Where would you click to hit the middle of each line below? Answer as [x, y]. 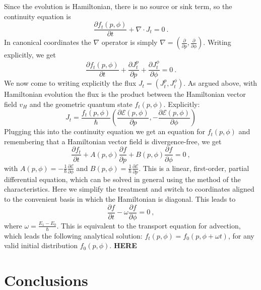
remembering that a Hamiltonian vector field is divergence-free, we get [113, 141]
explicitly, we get [30, 55]
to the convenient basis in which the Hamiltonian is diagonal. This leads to [120, 199]
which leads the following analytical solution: [73, 235]
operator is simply [129, 42]
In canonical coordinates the [48, 42]
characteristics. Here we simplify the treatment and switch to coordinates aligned [129, 189]
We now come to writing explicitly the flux [70, 83]
